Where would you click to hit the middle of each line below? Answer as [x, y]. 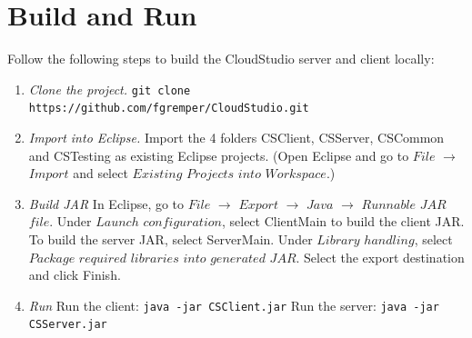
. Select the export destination [380, 257]
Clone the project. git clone [110, 89]
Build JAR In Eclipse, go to [106, 203]
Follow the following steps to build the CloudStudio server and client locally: [221, 59]
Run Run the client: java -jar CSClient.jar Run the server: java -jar [234, 305]
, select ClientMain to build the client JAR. [343, 221]
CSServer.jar [68, 325]
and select [100, 173]
